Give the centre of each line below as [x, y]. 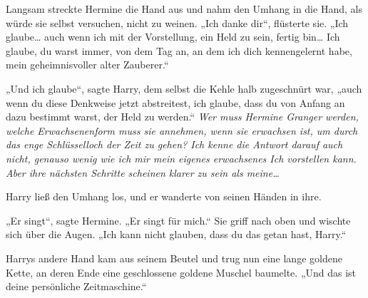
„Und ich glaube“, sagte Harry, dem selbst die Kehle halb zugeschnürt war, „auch [184, 88]
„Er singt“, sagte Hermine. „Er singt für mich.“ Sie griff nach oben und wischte [178, 220]
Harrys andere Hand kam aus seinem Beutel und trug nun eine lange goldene [174, 258]
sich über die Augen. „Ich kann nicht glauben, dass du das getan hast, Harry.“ [176, 234]
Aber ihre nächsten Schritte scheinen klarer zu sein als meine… [143, 172]
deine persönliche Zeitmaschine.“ [76, 286]
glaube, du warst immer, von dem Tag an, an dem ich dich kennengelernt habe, [179, 50]
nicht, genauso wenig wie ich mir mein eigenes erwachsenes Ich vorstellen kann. [181, 158]
